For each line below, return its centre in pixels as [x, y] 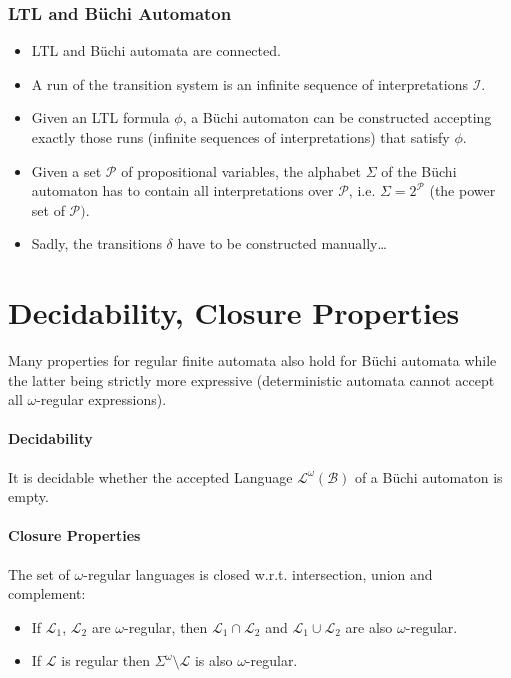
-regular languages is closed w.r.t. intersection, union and [258, 573]
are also [369, 626]
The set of [39, 573]
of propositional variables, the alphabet [241, 170]
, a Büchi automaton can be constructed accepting [337, 117]
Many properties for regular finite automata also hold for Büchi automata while [252, 360]
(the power [462, 190]
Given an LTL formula [100, 117]
